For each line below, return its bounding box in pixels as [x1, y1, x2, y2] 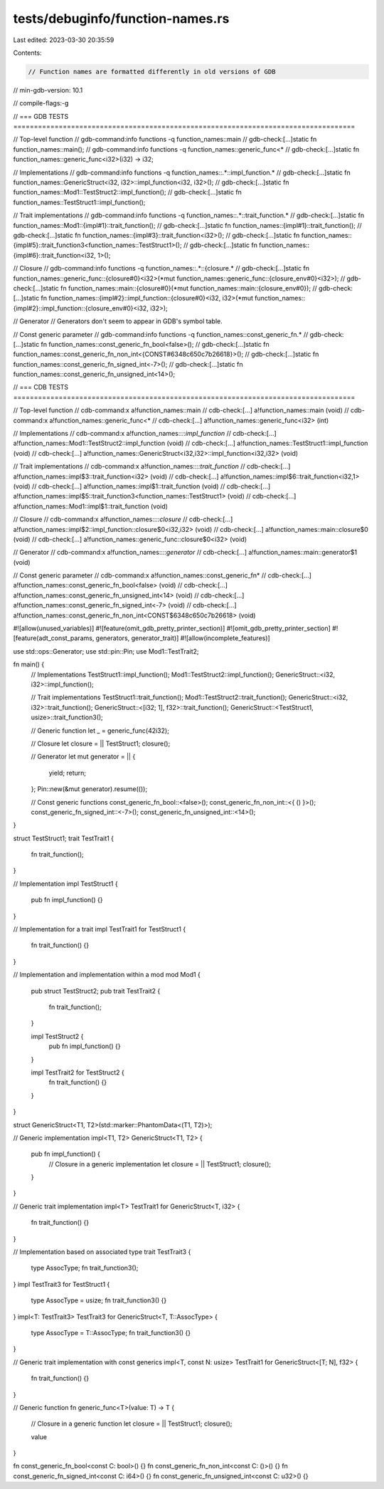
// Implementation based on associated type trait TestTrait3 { [13, 1248, 191, 1256]
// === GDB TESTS [13, 112, 69, 120]
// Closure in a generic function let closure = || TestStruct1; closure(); [31, 1419, 233, 1428]
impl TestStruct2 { [31, 1032, 84, 1040]
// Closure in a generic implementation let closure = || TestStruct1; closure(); [48, 1159, 272, 1168]
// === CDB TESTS [13, 383, 69, 392]
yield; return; [48, 768, 87, 777]
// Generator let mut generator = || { [31, 752, 136, 761]
